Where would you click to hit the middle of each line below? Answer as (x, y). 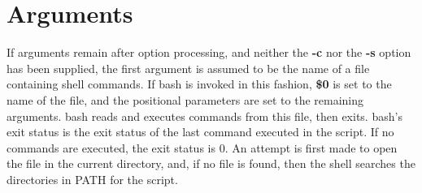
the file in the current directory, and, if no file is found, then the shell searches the (211, 163)
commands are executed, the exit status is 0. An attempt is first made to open (202, 147)
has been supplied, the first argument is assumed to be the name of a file (188, 68)
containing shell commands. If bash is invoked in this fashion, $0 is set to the (199, 84)
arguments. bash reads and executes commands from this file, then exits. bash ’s (204, 116)
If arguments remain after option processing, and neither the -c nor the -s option (209, 52)
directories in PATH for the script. (92, 179)
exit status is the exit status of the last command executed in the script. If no (200, 132)
